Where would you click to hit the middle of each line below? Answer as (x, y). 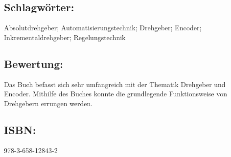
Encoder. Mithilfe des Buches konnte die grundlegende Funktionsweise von (115, 94)
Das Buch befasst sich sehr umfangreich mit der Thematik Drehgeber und (115, 84)
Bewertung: (34, 63)
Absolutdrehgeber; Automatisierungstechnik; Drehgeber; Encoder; (103, 28)
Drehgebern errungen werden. (48, 103)
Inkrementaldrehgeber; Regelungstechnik (65, 37)
